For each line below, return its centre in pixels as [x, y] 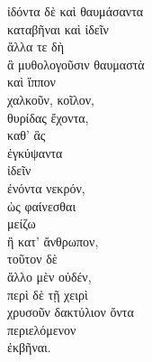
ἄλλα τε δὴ [36, 46]
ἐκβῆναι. [29, 347]
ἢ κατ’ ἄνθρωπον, [53, 241]
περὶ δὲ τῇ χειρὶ [48, 294]
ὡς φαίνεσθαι [42, 205]
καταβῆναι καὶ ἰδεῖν [58, 28]
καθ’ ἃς [27, 135]
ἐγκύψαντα [35, 152]
